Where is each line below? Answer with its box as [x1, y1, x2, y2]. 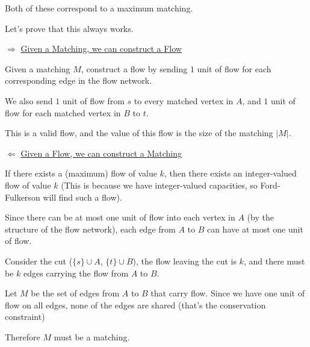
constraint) [5, 310, 45, 323]
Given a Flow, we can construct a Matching [20, 146, 182, 159]
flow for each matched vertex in [5, 106, 121, 119]
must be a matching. [54, 330, 130, 343]
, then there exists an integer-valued [164, 167, 297, 180]
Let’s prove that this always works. [5, 22, 134, 34]
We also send [5, 94, 53, 107]
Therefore [5, 330, 40, 343]
